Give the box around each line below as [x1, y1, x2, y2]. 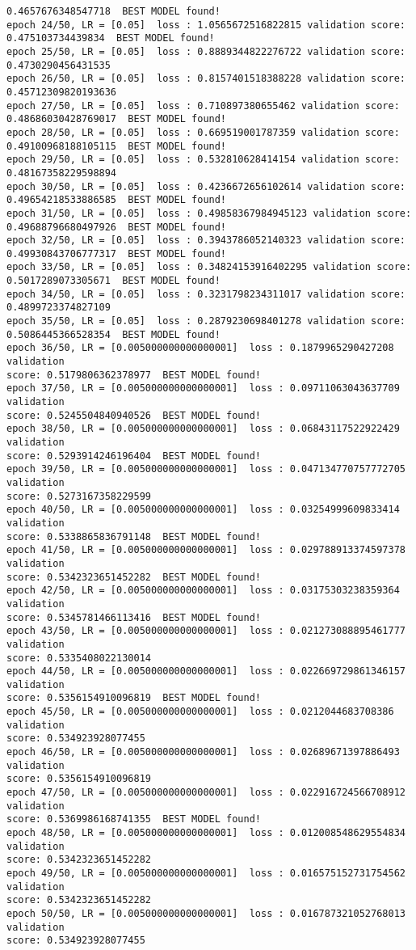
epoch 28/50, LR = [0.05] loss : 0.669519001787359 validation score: [6, 126, 400, 138]
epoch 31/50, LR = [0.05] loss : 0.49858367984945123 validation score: [6, 207, 412, 219]
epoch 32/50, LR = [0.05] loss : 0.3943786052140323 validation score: [6, 234, 405, 247]
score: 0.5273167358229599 [6, 490, 151, 502]
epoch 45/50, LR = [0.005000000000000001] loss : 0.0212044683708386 [6, 706, 394, 718]
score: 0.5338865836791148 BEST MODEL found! [6, 530, 261, 543]
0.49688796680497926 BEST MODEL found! [6, 221, 227, 233]
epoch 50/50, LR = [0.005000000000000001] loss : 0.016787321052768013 [6, 907, 405, 919]
